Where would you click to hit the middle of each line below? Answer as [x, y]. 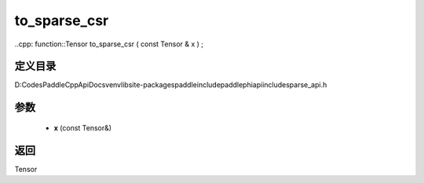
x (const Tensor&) [83, 128]
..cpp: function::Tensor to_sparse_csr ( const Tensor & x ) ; [109, 44]
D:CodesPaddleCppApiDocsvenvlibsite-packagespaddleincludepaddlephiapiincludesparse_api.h [171, 85]
